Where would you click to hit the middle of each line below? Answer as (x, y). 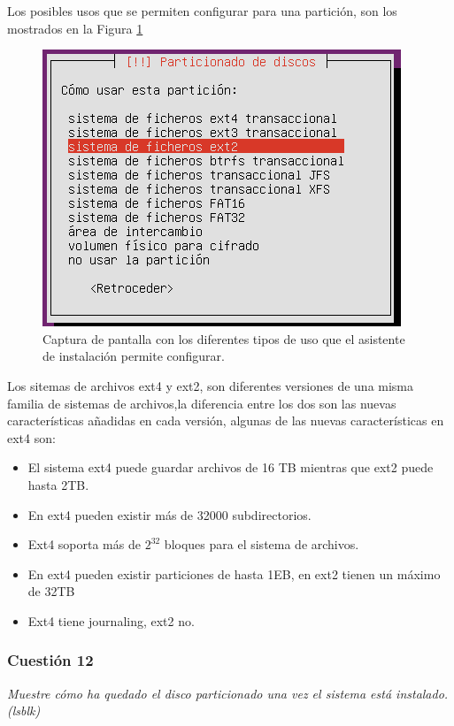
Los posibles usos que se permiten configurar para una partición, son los (202, 11)
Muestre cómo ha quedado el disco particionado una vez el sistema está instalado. (228, 693)
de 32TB (51, 591)
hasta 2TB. (58, 484)
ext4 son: (31, 437)
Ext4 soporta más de (84, 544)
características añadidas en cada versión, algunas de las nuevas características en (226, 420)
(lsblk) (24, 711)
